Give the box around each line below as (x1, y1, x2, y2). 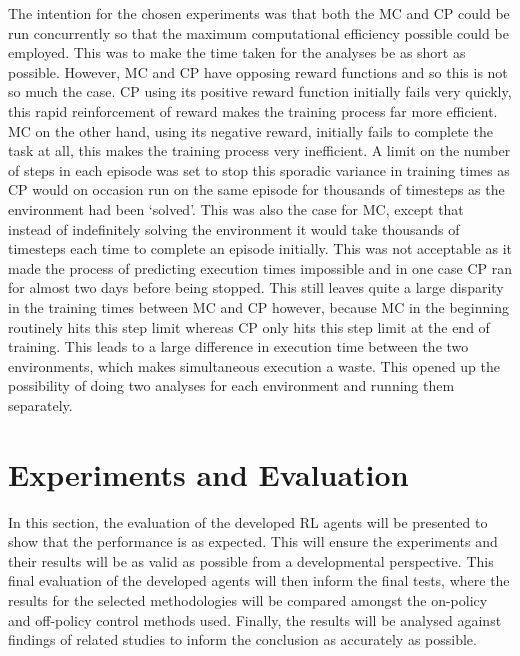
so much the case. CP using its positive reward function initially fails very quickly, (8, 81, 512, 102)
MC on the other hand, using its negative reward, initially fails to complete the (8, 120, 493, 141)
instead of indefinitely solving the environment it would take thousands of (8, 218, 460, 239)
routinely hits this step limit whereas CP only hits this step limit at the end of (8, 316, 490, 337)
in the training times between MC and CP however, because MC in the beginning (8, 296, 509, 317)
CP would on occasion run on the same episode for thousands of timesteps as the (8, 179, 505, 200)
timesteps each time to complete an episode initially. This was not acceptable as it (8, 238, 512, 259)
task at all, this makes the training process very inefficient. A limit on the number (8, 140, 511, 161)
